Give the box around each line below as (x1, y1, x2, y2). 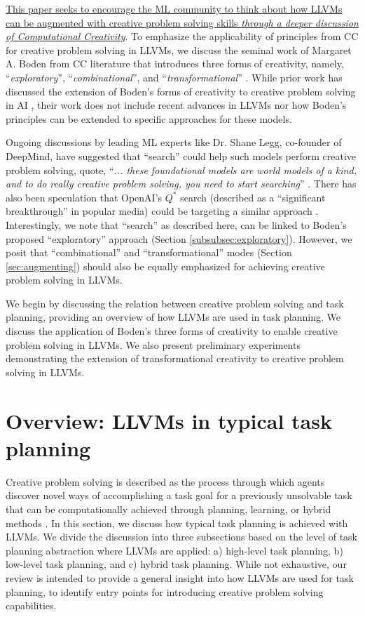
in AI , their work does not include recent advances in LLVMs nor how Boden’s (6, 98, 347, 112)
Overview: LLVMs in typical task (6, 406, 332, 434)
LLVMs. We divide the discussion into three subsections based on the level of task (6, 529, 357, 544)
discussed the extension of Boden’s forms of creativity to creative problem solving (6, 84, 356, 98)
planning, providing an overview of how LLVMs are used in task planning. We (6, 310, 340, 324)
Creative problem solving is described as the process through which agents (6, 474, 325, 489)
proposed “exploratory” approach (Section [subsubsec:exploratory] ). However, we (6, 231, 352, 246)
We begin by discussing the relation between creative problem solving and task (6, 296, 344, 310)
